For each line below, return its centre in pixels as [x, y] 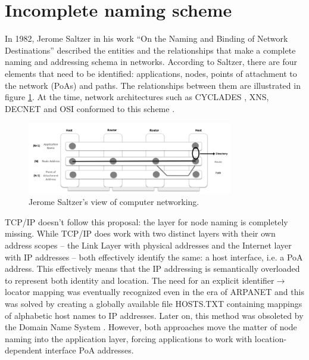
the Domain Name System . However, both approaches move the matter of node [151, 327]
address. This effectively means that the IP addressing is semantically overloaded [152, 269]
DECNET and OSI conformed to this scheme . [90, 108]
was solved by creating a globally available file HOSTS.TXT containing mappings [154, 303]
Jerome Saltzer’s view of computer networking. [114, 202]
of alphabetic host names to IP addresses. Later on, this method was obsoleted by [154, 315]
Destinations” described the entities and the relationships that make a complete [150, 50]
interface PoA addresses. [89, 350]
